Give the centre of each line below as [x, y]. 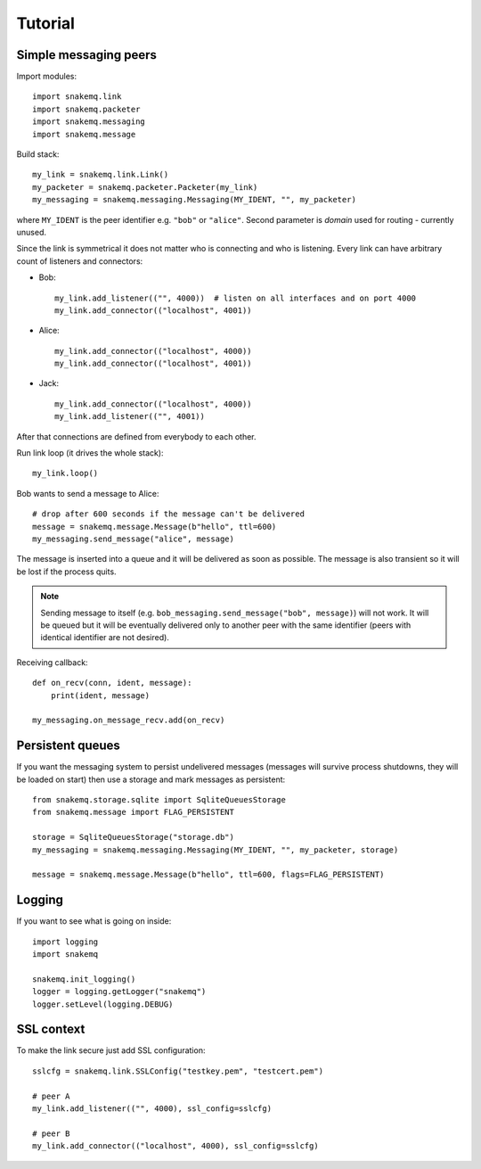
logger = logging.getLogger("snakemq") [119, 992]
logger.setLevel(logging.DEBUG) [103, 1004]
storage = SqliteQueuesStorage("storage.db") [134, 837]
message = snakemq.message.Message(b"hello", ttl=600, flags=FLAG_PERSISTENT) [208, 875]
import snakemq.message [84, 134]
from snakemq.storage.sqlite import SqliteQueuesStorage [159, 799]
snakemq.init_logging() [84, 979]
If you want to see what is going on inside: [94, 921]
